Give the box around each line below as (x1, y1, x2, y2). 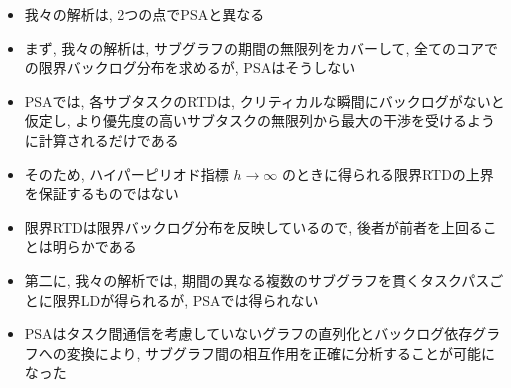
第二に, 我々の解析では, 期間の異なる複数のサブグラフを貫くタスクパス (24, 269, 490, 290)
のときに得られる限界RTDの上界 (281, 163, 494, 184)
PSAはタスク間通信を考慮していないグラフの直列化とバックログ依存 (24, 323, 473, 344)
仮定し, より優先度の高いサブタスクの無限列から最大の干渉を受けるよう (24, 110, 496, 131)
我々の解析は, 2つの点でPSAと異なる (24, 4, 265, 24)
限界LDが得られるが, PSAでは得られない (52, 289, 319, 310)
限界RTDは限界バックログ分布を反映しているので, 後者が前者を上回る (24, 216, 483, 237)
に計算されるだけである (24, 129, 179, 150)
